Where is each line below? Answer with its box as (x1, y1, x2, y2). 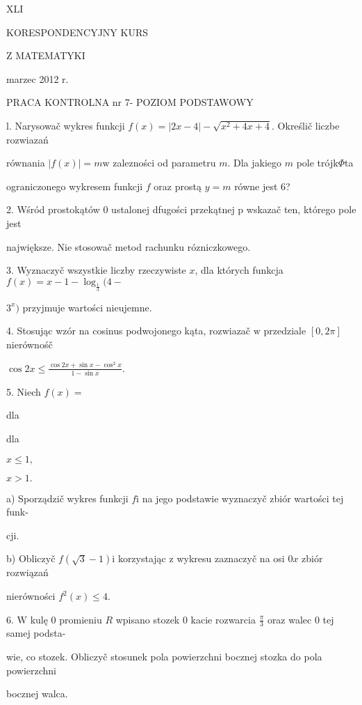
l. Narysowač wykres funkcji (6, 118, 125, 132)
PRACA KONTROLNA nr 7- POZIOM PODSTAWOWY (6, 95, 254, 109)
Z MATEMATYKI (6, 48, 85, 63)
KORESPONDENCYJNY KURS (6, 24, 149, 39)
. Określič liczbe (272, 118, 340, 132)
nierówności (6, 589, 56, 603)
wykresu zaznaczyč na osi (176, 551, 285, 566)
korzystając (117, 551, 166, 566)
